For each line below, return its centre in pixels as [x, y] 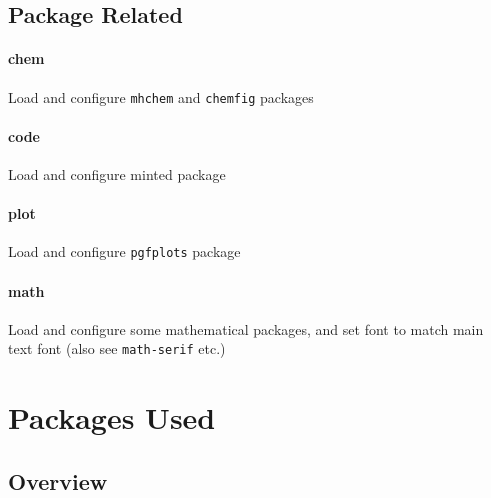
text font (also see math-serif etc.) [117, 348]
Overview [58, 480]
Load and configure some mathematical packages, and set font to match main [246, 328]
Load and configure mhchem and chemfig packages [161, 96]
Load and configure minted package [117, 174]
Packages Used [112, 417]
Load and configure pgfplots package [124, 251]
